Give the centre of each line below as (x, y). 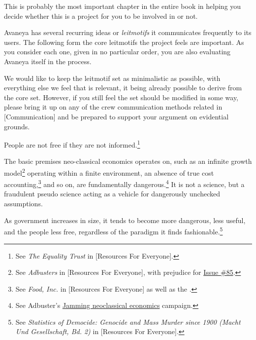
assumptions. (23, 204)
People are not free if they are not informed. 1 (72, 144)
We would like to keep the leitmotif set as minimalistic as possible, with (112, 78)
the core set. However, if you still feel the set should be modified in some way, (121, 97)
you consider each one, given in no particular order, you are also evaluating (117, 52)
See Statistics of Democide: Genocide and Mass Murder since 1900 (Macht (128, 321)
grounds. (17, 126)
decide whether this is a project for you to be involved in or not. (101, 16)
